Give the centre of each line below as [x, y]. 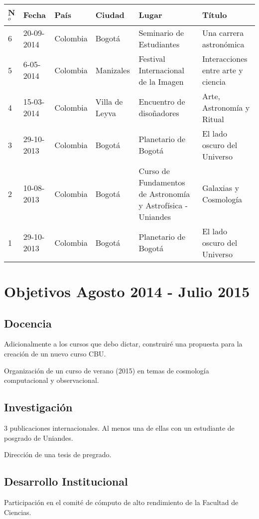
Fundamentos [162, 182]
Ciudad [110, 15]
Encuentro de [162, 102]
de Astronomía [164, 193]
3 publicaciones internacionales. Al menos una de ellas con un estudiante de [119, 428]
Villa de [109, 102]
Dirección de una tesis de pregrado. [58, 454]
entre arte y [222, 70]
